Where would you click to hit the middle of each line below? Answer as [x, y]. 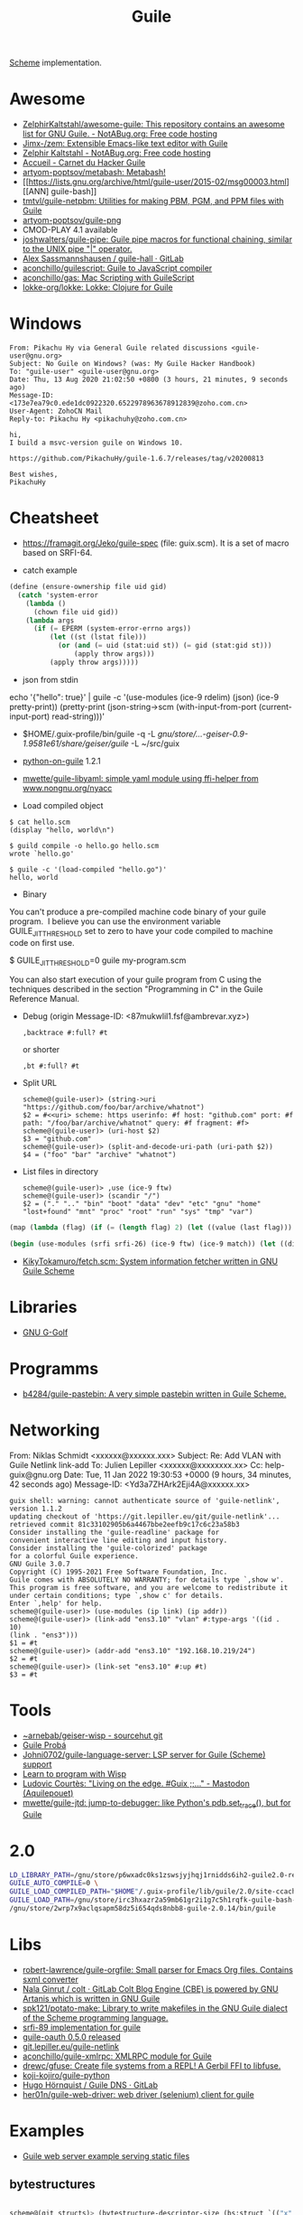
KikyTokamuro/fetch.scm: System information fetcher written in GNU [150, 1261]
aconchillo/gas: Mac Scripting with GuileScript [108, 278]
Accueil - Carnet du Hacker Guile [84, 163]
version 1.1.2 [36, 1509]
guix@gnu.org [36, 1474]
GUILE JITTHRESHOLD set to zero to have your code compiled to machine [141, 932]
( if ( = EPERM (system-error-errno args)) [112, 629]
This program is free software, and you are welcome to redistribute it [149, 1587]
